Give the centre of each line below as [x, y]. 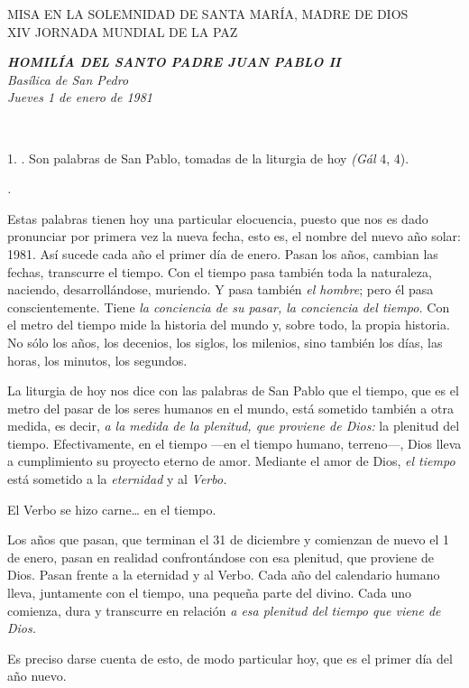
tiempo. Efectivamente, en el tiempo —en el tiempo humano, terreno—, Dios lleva [234, 443]
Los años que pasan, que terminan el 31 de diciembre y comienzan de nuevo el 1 [229, 539]
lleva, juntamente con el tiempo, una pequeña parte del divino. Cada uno [210, 593]
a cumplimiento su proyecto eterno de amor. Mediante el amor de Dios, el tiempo [231, 461]
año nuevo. [37, 676]
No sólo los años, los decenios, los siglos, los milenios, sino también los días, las [225, 342]
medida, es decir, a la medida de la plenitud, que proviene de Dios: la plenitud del [234, 426]
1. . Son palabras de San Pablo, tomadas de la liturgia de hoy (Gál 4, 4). [208, 158]
